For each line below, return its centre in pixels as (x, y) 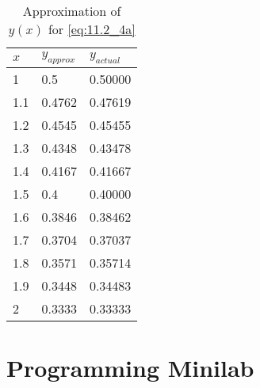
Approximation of (72, 11)
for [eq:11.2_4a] (92, 29)
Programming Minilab (130, 368)
